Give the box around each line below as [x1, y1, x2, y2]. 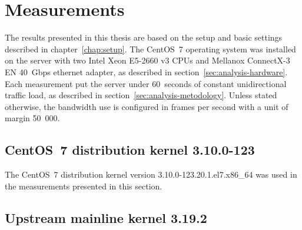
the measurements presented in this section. [5, 179, 162, 192]
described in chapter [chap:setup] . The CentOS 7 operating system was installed [5, 42, 296, 55]
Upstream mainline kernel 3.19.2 [5, 208, 207, 226]
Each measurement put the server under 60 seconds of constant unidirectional [5, 77, 287, 89]
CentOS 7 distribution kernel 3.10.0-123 [5, 141, 255, 159]
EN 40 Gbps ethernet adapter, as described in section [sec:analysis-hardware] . [5, 65, 288, 78]
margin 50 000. [5, 112, 60, 124]
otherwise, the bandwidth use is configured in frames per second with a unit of [5, 100, 288, 112]
